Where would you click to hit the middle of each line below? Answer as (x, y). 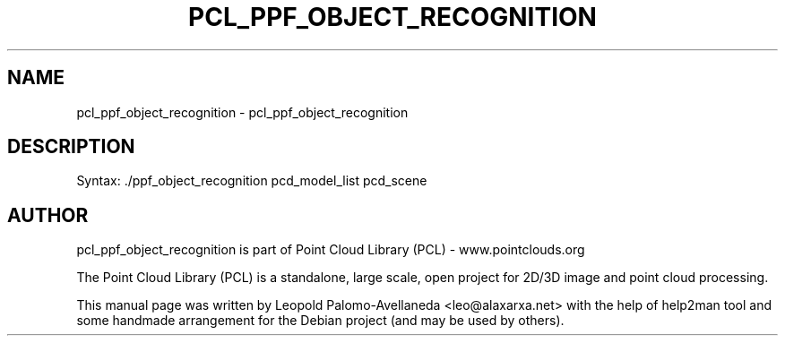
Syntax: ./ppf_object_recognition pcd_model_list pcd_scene (252, 181)
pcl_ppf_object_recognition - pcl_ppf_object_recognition (242, 112)
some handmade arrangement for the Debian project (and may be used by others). (320, 321)
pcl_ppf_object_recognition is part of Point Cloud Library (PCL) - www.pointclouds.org (331, 250)
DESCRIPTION (71, 147)
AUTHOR (48, 215)
